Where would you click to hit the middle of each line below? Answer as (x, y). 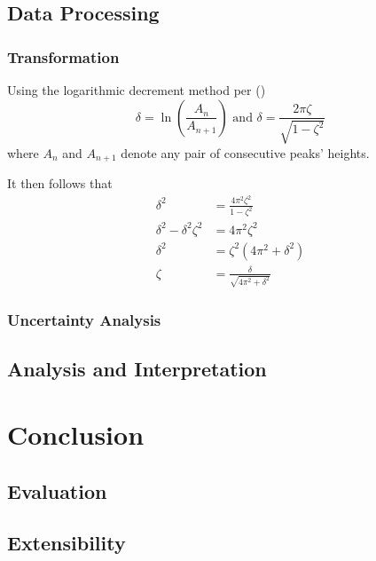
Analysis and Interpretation (137, 369)
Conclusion (76, 435)
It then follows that (60, 183)
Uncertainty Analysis (84, 320)
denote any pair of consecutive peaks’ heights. (245, 152)
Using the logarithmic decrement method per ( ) (137, 90)
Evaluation (57, 490)
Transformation (63, 56)
